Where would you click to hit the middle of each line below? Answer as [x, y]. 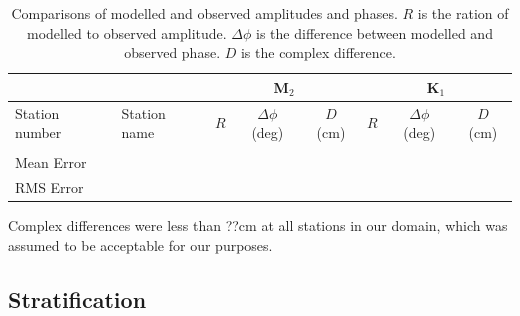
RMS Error [49, 187]
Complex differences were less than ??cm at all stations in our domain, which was [258, 225]
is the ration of [463, 13]
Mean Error [51, 162]
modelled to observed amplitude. [127, 32]
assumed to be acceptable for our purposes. [140, 244]
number [38, 132]
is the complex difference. [318, 52]
